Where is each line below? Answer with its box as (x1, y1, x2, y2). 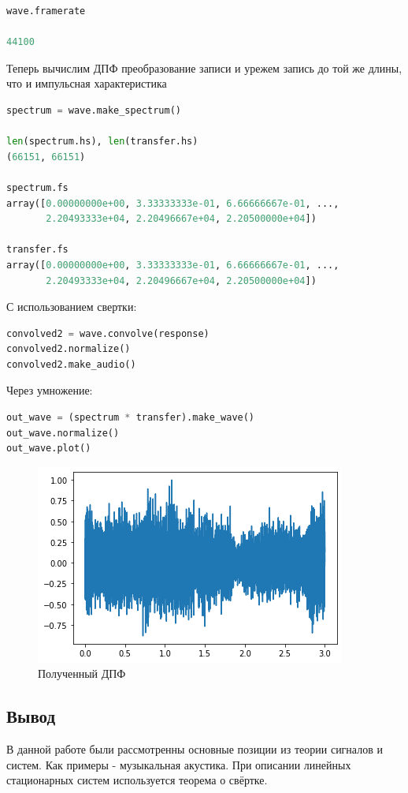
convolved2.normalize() (6, 343, 131, 355)
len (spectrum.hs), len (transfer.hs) (6, 136, 198, 148)
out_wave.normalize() (6, 427, 120, 439)
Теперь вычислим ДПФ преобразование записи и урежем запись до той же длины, (6, 59, 402, 76)
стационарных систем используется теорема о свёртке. (6, 772, 268, 788)
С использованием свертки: (6, 298, 137, 315)
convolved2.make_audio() (6, 358, 136, 370)
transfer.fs (6, 244, 69, 256)
